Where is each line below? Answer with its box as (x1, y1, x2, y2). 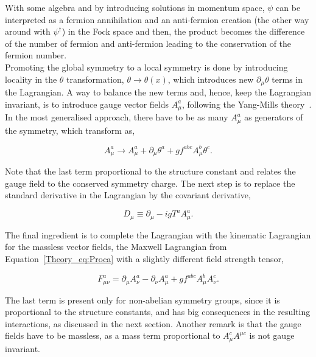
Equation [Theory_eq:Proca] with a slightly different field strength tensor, (5, 252, 284, 265)
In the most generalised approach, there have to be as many (5, 111, 228, 123)
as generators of (244, 111, 303, 123)
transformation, (66, 72, 124, 85)
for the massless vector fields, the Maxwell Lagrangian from (5, 240, 227, 253)
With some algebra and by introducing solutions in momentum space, (5, 1, 265, 13)
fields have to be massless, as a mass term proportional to (5, 329, 220, 342)
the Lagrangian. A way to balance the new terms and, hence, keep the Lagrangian (5, 86, 312, 99)
